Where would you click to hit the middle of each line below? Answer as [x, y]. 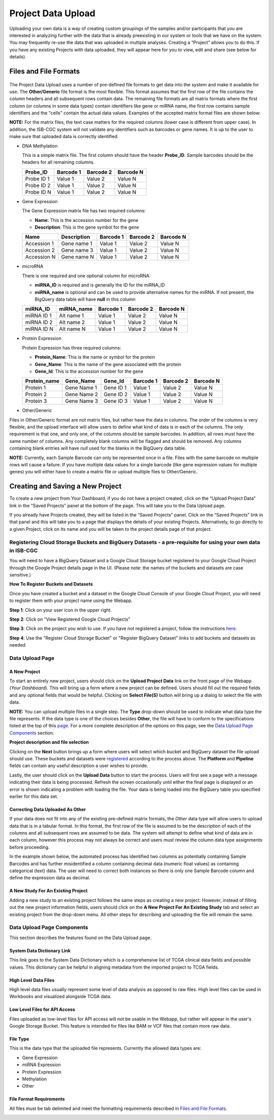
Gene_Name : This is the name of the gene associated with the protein [108, 364]
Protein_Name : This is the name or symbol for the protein [95, 357]
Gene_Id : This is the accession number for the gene [89, 371]
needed [17, 645]
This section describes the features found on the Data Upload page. [80, 938]
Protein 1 [36, 388]
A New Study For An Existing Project [48, 891]
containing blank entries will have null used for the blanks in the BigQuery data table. [98, 448]
